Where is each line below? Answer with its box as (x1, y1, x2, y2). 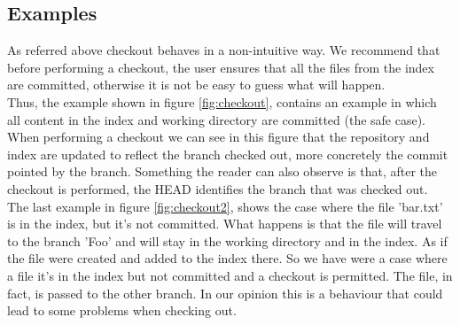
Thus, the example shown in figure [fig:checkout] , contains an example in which (7, 92, 437, 111)
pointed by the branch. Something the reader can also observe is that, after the (7, 162, 437, 181)
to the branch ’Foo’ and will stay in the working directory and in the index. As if (7, 231, 448, 250)
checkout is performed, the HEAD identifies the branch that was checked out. (7, 179, 428, 197)
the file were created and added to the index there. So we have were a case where (7, 249, 448, 267)
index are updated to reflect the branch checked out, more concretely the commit (7, 144, 448, 163)
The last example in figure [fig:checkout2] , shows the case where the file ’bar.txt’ (7, 197, 443, 215)
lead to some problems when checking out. (7, 301, 237, 320)
